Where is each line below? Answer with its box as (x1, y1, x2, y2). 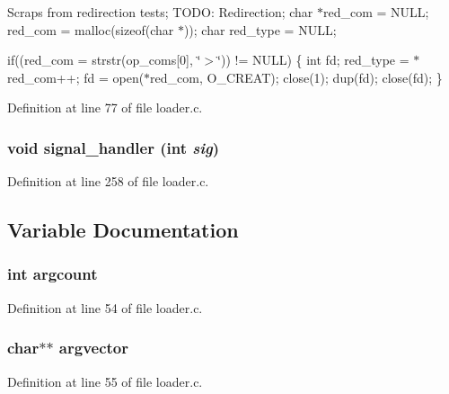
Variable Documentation (7, 216, 239, 244)
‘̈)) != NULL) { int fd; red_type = (217, 50, 409, 69)
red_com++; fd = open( (7, 67, 145, 86)
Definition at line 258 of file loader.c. (7, 172, 209, 191)
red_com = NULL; (323, 3, 429, 21)
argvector (58, 336, 129, 359)
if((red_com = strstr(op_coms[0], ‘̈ (7, 50, 201, 69)
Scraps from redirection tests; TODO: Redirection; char (7, 3, 313, 21)
